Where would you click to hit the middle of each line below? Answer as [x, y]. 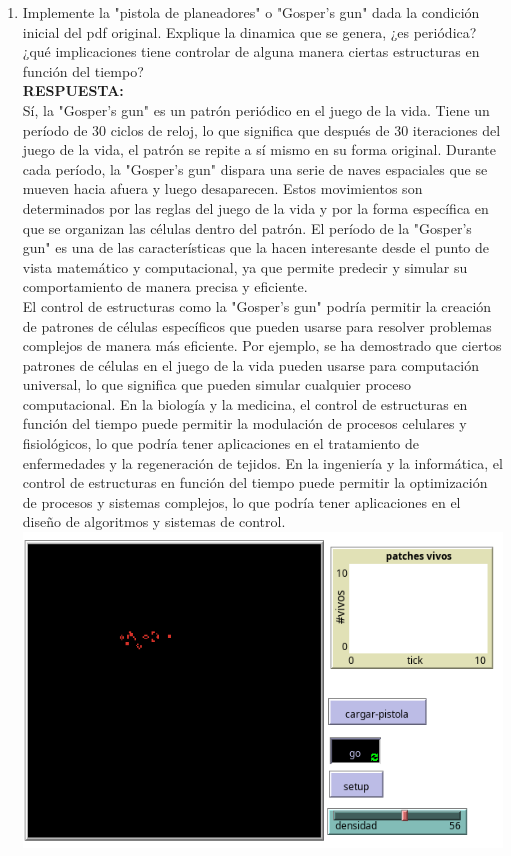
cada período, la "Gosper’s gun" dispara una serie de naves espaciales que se [255, 168]
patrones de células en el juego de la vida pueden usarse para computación [250, 364]
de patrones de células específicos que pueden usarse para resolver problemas [257, 325]
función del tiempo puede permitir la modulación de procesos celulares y [244, 423]
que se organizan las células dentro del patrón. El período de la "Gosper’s [247, 227]
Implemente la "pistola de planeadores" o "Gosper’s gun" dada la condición [251, 12]
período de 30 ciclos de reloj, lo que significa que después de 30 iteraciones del [261, 129]
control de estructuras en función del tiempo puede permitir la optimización [255, 482]
